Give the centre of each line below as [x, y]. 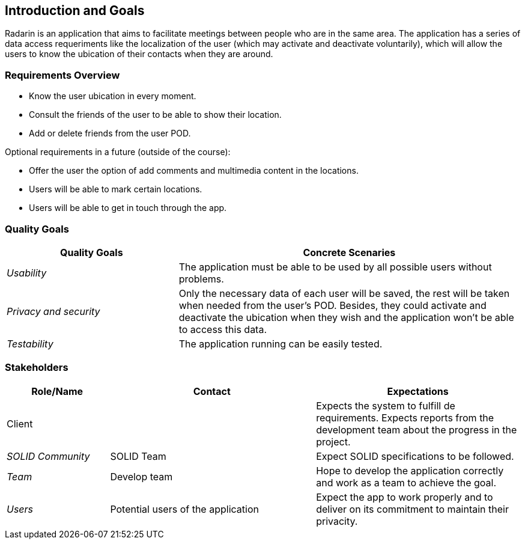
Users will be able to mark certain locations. [116, 189]
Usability [27, 273]
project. [333, 442]
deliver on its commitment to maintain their [412, 509]
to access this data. [223, 329]
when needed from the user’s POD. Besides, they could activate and [332, 305]
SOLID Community [48, 456]
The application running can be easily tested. [281, 344]
